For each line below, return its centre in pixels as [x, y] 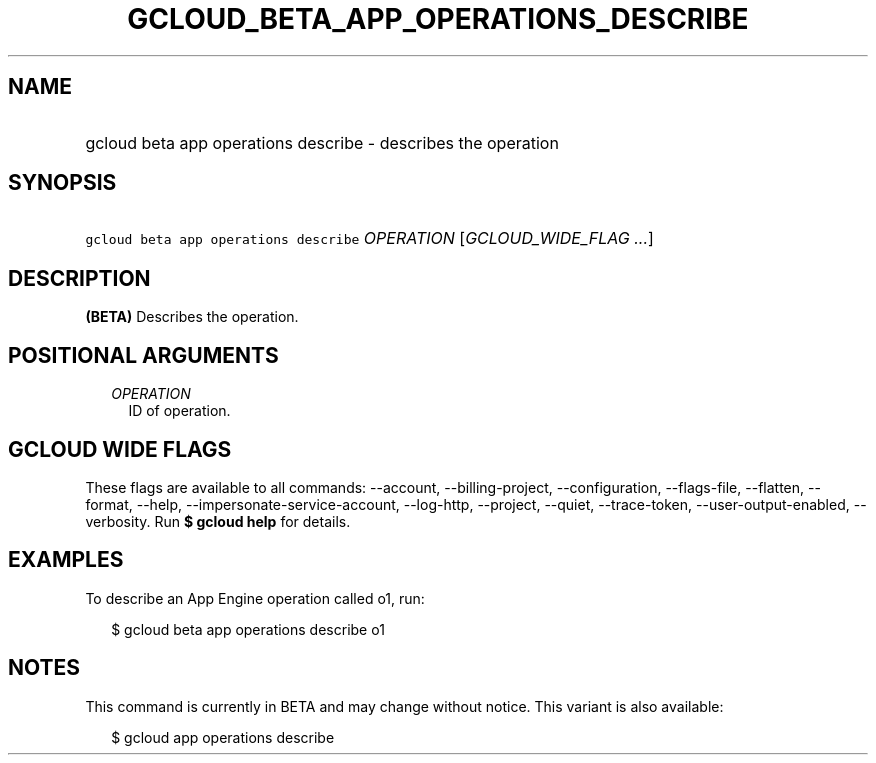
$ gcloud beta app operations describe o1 [248, 629]
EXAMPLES [66, 560]
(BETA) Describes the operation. [192, 317]
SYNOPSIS [62, 183]
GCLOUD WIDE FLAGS [120, 449]
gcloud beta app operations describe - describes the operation [322, 142]
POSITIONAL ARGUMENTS [143, 355]
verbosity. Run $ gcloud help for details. [218, 521]
